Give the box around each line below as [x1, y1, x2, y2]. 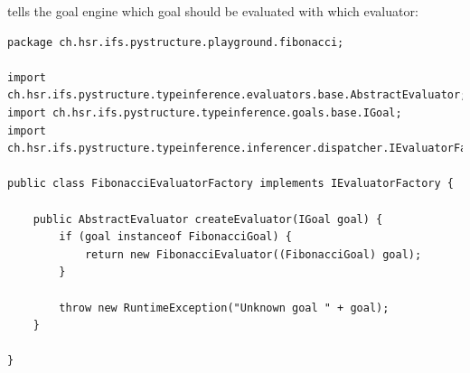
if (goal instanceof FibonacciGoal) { [59, 230, 292, 244]
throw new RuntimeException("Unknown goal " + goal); [59, 301, 390, 314]
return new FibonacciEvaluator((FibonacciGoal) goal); [84, 247, 422, 261]
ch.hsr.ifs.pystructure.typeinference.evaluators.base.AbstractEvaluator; [7, 89, 467, 102]
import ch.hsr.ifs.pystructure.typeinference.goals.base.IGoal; [7, 106, 402, 119]
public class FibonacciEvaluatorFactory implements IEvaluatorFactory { [7, 177, 454, 191]
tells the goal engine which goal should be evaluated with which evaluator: [7, 2, 418, 20]
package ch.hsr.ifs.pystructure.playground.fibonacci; [7, 35, 344, 49]
